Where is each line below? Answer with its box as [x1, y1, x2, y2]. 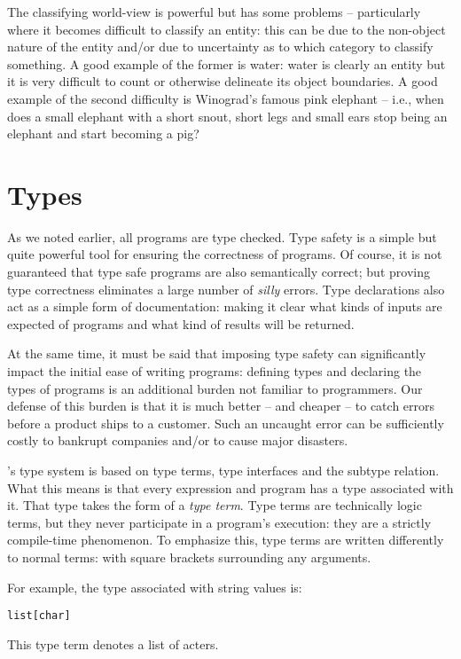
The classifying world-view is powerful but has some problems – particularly [7, 3, 421, 20]
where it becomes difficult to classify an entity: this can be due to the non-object [7, 20, 446, 38]
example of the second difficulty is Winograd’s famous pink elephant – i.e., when [7, 89, 444, 107]
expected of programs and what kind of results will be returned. [7, 314, 355, 333]
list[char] [7, 609, 71, 623]
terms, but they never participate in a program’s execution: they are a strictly [7, 513, 432, 531]
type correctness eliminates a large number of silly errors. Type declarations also [7, 279, 445, 298]
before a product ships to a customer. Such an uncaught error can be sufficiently [7, 413, 444, 432]
